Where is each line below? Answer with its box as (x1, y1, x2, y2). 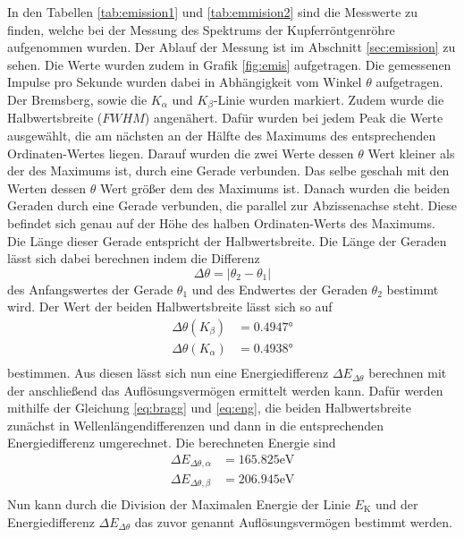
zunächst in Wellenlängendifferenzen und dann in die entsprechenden (7, 415, 384, 434)
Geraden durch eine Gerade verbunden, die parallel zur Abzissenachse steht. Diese (7, 196, 458, 215)
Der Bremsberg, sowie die (7, 89, 148, 108)
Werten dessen (7, 178, 87, 197)
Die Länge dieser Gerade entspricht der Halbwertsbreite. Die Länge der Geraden (7, 231, 447, 250)
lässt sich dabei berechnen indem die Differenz (7, 249, 260, 268)
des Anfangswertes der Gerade (7, 279, 173, 298)
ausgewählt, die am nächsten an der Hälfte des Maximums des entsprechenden (7, 126, 436, 145)
